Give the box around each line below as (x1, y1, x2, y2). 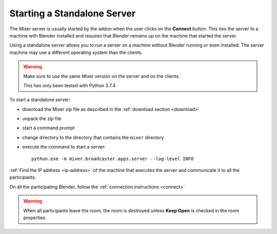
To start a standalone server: (9, 96, 70, 103)
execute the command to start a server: (22, 144, 106, 150)
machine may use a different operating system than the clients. (9, 49, 143, 55)
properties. (23, 215, 47, 221)
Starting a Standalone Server (9, 8, 136, 19)
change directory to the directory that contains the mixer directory (22, 134, 164, 141)
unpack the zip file (22, 115, 62, 122)
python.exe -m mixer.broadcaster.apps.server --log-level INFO (31, 155, 194, 162)
